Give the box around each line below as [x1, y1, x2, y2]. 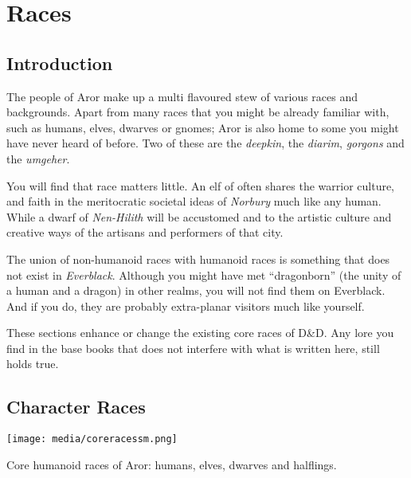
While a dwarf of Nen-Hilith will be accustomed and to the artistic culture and [6, 208, 392, 225]
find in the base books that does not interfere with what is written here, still [6, 339, 380, 356]
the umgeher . [6, 150, 70, 167]
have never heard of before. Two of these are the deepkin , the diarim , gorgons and [6, 135, 405, 151]
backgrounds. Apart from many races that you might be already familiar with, [6, 104, 389, 120]
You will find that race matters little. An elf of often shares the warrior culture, [6, 177, 395, 194]
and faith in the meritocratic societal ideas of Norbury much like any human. [6, 193, 382, 210]
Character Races [6, 394, 146, 419]
